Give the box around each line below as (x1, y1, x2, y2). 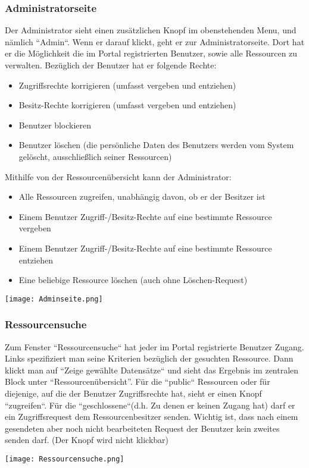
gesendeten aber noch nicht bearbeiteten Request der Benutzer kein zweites (5, 422, 280, 434)
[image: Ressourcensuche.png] (5, 454, 124, 463)
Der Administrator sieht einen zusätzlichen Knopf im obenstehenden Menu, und (5, 24, 296, 36)
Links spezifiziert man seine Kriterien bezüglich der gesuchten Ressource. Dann (5, 352, 294, 365)
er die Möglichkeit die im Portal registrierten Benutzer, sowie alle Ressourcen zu (5, 47, 298, 59)
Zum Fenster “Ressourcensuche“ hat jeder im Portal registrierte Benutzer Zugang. (5, 340, 304, 353)
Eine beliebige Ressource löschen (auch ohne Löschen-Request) (18, 274, 248, 286)
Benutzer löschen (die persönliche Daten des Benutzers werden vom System (18, 139, 294, 151)
